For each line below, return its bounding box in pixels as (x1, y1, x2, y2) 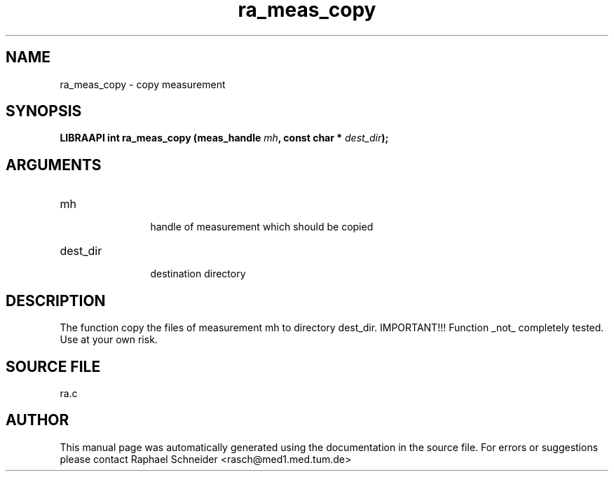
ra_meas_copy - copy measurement (60, 78, 226, 90)
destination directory (150, 268, 246, 280)
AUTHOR (6, 411, 69, 429)
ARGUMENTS (6, 155, 102, 174)
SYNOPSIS (6, 102, 82, 120)
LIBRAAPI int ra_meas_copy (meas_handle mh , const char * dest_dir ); (60, 132, 389, 144)
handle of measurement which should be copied (150, 221, 374, 233)
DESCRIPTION (6, 291, 106, 310)
